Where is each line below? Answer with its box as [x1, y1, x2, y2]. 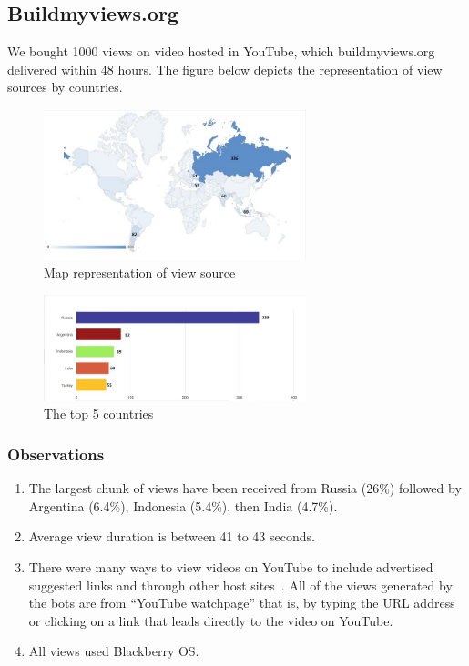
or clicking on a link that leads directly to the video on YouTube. [28, 610, 393, 630]
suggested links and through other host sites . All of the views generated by [28, 575, 453, 594]
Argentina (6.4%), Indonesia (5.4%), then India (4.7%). [28, 496, 338, 515]
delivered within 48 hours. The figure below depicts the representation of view [7, 59, 443, 78]
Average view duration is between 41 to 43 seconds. [28, 527, 315, 546]
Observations [7, 442, 105, 465]
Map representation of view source [44, 262, 236, 281]
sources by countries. [7, 77, 123, 96]
